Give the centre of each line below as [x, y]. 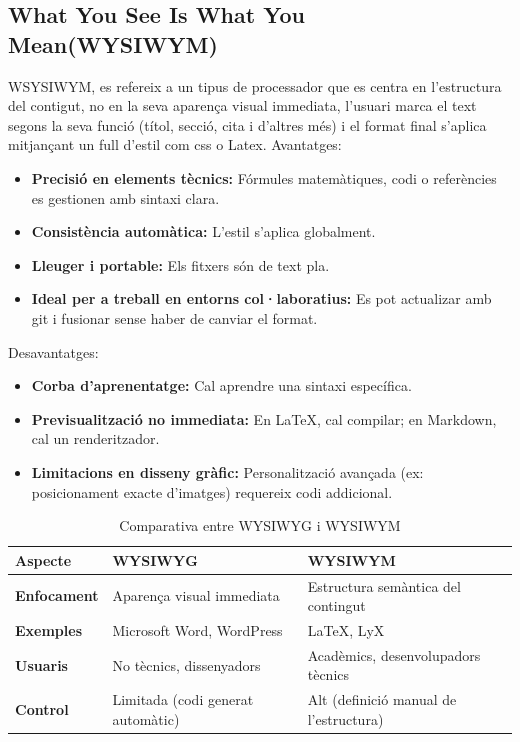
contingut [336, 605]
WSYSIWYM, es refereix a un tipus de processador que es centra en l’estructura [255, 85]
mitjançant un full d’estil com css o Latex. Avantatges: [175, 144]
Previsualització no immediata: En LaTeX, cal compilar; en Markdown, [264, 418]
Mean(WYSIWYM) [113, 43]
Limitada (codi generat [183, 699]
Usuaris [41, 664]
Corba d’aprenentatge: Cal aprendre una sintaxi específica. [221, 385]
